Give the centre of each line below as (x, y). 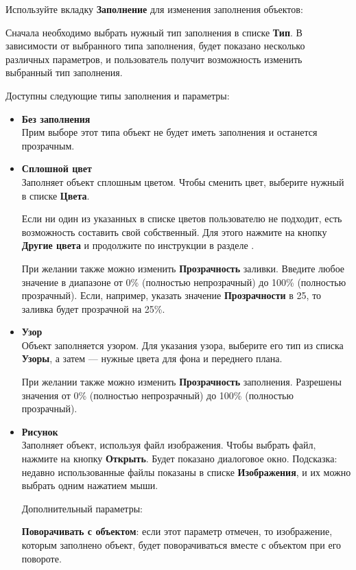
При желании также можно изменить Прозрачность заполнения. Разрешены (181, 382)
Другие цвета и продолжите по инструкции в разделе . (138, 245)
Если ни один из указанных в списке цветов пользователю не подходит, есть (182, 218)
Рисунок (40, 431)
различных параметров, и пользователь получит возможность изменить (154, 59)
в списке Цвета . (56, 195)
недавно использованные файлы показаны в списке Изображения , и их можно (186, 472)
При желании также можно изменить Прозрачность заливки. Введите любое (183, 268)
